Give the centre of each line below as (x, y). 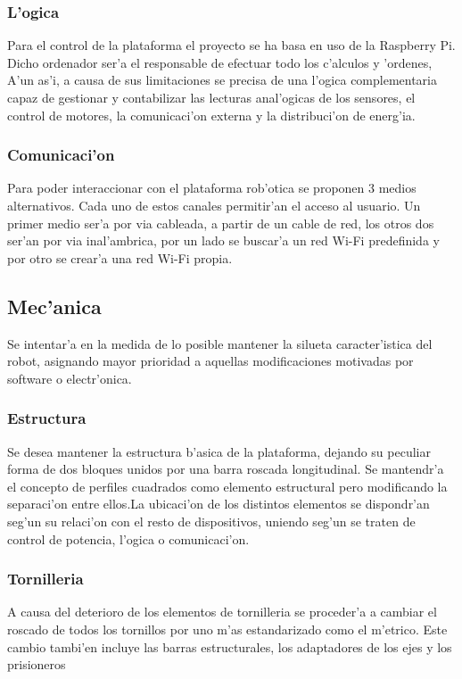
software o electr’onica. (70, 378)
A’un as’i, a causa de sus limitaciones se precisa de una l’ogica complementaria (223, 80)
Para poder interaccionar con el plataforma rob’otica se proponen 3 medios (212, 188)
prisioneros (37, 664)
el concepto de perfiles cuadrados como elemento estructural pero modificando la (227, 486)
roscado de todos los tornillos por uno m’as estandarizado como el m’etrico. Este (227, 629)
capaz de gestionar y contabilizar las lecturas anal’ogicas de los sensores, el (211, 97)
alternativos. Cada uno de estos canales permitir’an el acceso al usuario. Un (214, 205)
